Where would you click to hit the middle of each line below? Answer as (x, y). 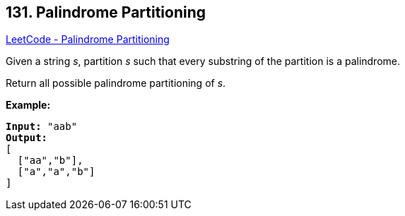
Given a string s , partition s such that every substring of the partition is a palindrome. (203, 61)
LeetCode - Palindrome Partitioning (88, 40)
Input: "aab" (42, 127)
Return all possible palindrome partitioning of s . (116, 83)
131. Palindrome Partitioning (106, 12)
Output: (27, 138)
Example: (28, 105)
